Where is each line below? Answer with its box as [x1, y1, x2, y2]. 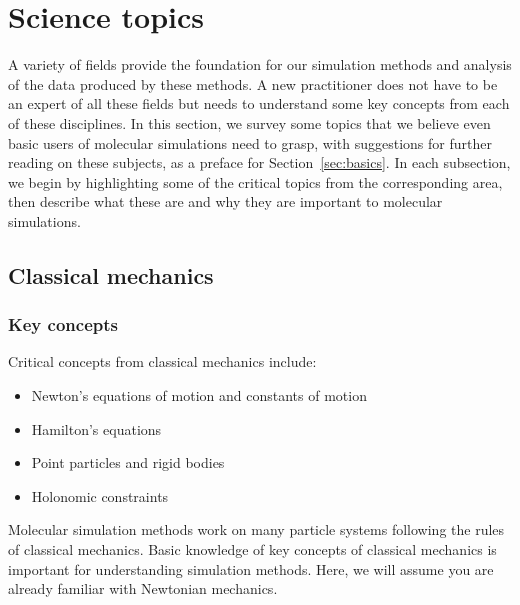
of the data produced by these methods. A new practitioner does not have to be [8, 73, 498, 94]
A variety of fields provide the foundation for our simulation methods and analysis [8, 54, 512, 75]
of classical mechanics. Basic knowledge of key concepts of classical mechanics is [8, 539, 497, 560]
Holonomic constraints [31, 485, 169, 506]
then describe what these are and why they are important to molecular [8, 191, 443, 212]
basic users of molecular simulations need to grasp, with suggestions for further [8, 132, 492, 153]
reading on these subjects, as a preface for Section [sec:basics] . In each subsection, [8, 152, 511, 173]
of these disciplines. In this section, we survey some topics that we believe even [8, 112, 491, 133]
